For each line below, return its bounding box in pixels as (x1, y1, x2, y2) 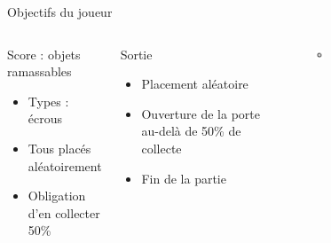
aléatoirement (28, 156, 102, 175)
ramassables (7, 62, 72, 81)
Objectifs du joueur (7, 3, 113, 20)
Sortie (120, 44, 153, 63)
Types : (28, 91, 69, 110)
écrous (28, 109, 63, 128)
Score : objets (7, 44, 81, 63)
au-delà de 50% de (141, 121, 241, 140)
